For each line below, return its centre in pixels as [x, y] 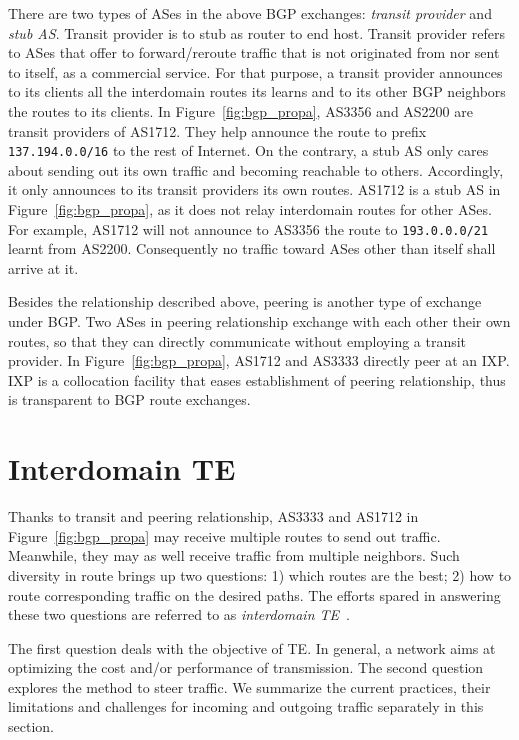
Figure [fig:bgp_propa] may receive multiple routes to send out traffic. [224, 535]
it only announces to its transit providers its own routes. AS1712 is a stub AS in [254, 189]
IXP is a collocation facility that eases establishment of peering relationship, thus [257, 379]
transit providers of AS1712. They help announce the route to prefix [217, 130]
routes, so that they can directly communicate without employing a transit [237, 340]
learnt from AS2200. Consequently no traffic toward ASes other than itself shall [252, 248]
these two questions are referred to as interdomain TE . [179, 614]
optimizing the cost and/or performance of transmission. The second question [246, 667]
